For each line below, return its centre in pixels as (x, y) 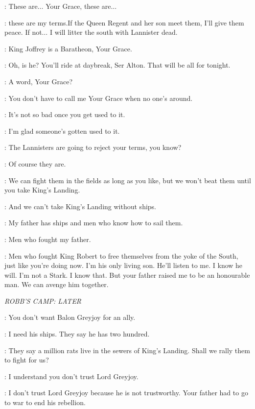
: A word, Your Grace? (39, 81)
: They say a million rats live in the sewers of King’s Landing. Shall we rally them (127, 350)
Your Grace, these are (78, 6)
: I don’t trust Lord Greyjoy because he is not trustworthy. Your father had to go (126, 393)
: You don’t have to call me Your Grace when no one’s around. (99, 98)
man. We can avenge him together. (57, 284)
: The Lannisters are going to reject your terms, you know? (93, 147)
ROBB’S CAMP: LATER (43, 301)
